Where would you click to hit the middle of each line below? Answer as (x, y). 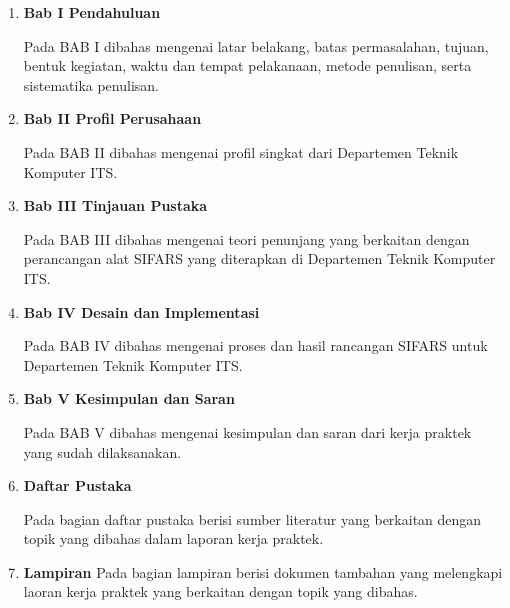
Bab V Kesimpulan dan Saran (129, 398)
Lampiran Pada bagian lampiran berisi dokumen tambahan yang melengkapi (263, 571)
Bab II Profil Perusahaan (112, 118)
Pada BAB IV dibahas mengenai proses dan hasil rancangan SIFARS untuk (255, 345)
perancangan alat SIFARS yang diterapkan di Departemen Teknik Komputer (259, 258)
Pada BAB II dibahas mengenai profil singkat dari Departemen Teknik (241, 151)
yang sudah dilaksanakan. (102, 451)
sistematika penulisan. (91, 84)
